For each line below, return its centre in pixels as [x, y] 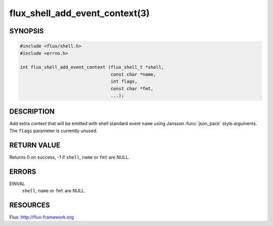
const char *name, [133, 74]
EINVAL [17, 184]
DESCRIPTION [32, 112]
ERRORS [23, 172]
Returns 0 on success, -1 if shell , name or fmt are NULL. [70, 157]
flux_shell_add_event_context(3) [80, 13]
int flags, [124, 81]
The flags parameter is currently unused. [54, 131]
